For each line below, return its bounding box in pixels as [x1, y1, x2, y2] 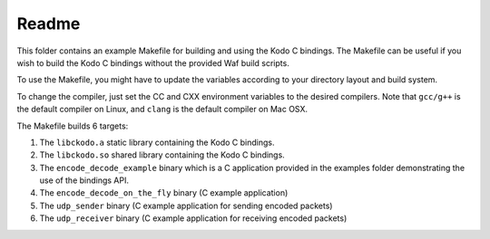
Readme [16, 14, 81, 33]
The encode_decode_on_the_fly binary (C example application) [39, 187, 289, 198]
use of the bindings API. [39, 175, 130, 186]
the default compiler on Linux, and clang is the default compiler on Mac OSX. [16, 104, 309, 115]
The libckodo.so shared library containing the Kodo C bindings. [39, 149, 285, 160]
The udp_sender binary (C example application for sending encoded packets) [39, 200, 333, 211]
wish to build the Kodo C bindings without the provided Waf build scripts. [16, 57, 289, 68]
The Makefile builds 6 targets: [16, 120, 129, 131]
